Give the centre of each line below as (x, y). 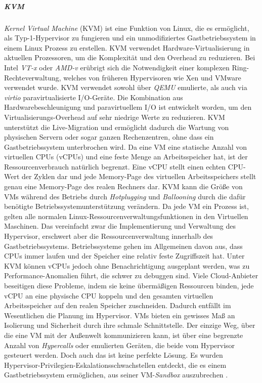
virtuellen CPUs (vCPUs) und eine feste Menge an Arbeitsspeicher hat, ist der (126, 157)
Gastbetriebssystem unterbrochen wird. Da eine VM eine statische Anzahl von (126, 146)
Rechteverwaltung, (33, 77)
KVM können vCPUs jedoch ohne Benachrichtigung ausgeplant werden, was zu (127, 265)
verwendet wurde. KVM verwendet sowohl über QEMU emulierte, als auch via (126, 87)
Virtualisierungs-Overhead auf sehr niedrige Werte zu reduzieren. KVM (115, 117)
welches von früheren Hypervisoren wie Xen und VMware (152, 77)
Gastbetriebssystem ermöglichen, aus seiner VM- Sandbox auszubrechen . (116, 375)
